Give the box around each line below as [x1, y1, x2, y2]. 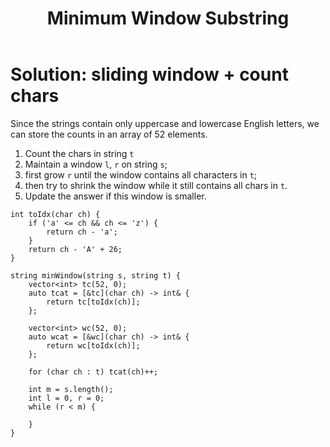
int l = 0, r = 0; [28, 393, 105, 403]
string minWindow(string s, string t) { [10, 270, 182, 281]
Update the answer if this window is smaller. [24, 190, 207, 202]
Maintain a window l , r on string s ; [24, 158, 168, 170]
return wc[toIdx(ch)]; [46, 340, 141, 351]
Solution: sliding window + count [10, 63, 289, 86]
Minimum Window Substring [46, 7, 290, 30]
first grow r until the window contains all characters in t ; [24, 168, 258, 181]
